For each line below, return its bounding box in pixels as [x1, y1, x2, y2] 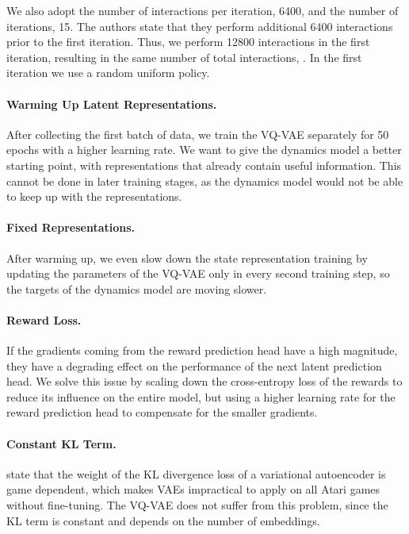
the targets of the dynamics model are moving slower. [6, 280, 267, 297]
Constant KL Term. [6, 435, 117, 451]
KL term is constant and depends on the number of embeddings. [6, 512, 320, 528]
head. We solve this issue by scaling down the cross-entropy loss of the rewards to [6, 373, 403, 390]
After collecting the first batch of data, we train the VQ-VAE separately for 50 [6, 125, 389, 142]
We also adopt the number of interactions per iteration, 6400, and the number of [6, 2, 399, 18]
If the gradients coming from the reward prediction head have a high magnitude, [6, 342, 398, 359]
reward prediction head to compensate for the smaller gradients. [6, 404, 318, 421]
